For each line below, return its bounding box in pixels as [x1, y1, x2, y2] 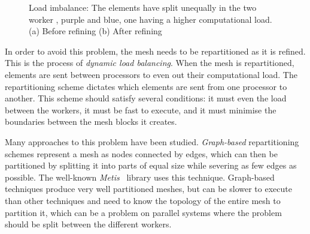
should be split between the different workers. [5, 218, 172, 230]
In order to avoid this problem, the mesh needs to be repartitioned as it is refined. [5, 44, 306, 57]
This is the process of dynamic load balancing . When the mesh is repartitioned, [5, 56, 294, 69]
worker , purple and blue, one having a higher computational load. [29, 13, 272, 25]
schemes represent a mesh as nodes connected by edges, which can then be [5, 147, 278, 160]
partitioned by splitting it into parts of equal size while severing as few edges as [5, 159, 297, 172]
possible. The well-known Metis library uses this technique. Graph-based [5, 170, 275, 183]
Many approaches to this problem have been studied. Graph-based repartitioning [5, 135, 299, 148]
